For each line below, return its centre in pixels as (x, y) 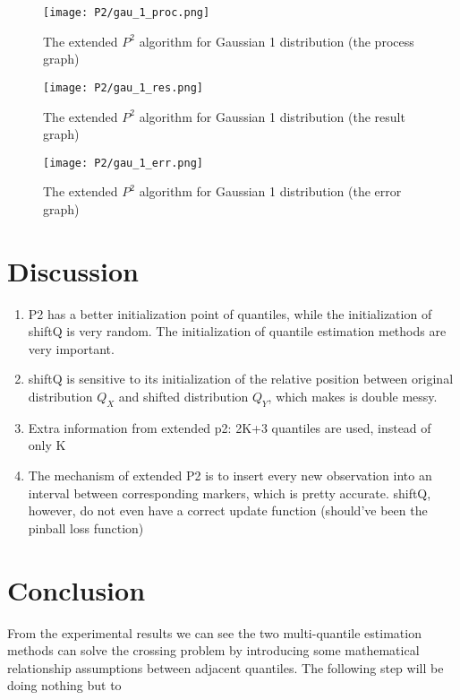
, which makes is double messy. (353, 397)
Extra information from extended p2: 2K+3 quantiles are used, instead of (230, 427)
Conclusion (77, 589)
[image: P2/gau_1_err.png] (123, 163)
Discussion (73, 270)
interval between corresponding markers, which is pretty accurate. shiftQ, (230, 493)
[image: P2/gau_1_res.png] (123, 87)
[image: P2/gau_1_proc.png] (127, 13)
